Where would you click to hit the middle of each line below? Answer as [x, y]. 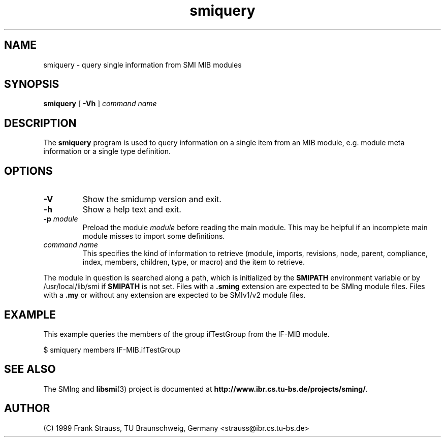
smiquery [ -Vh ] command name [100, 104]
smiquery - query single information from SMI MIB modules [142, 65]
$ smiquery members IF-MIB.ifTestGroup [112, 350]
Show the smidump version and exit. [152, 199]
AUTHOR [27, 408]
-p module [61, 219]
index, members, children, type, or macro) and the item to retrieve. [194, 262]
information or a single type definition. [107, 151]
